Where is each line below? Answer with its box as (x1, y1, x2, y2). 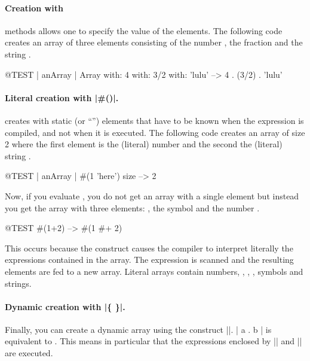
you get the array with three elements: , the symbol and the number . (5, 201, 260, 214)
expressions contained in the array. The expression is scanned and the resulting (5, 253, 294, 266)
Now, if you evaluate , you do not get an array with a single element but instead (5, 189, 299, 202)
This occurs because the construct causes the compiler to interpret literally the (5, 241, 293, 254)
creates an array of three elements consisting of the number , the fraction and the (5, 36, 303, 48)
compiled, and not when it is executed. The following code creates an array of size (5, 126, 305, 138)
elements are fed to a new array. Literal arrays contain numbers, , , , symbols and (5, 265, 303, 277)
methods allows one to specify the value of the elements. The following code (5, 24, 283, 37)
